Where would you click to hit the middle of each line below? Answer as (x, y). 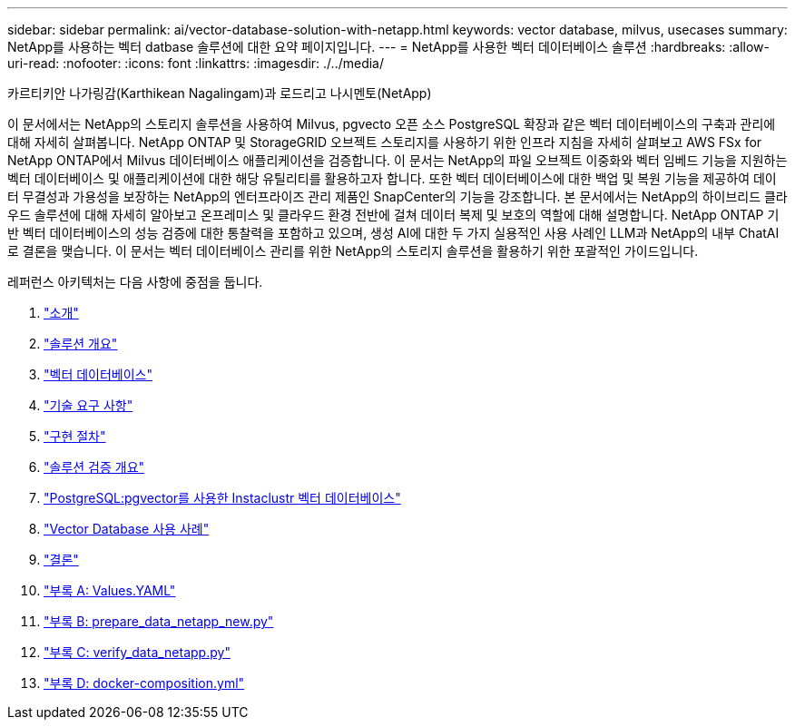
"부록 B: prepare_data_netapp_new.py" (159, 621)
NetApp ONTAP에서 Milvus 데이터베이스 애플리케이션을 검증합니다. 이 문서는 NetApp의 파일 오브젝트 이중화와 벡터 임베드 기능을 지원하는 (397, 160)
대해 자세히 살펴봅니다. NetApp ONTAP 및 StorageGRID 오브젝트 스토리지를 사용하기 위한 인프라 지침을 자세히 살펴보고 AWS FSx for (385, 142)
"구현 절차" (75, 436)
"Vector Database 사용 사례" (127, 529)
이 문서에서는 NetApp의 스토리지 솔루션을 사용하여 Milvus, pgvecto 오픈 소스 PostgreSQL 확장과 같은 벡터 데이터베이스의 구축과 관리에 (392, 124)
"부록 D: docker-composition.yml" (144, 683)
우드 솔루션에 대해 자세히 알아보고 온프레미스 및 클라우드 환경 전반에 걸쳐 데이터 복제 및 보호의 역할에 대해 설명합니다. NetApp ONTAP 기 (393, 215)
